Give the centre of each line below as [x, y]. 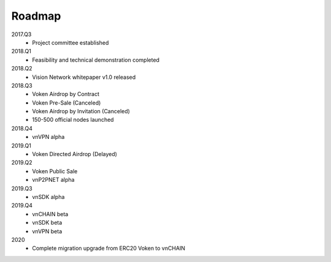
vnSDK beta [47, 223]
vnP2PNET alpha [53, 180]
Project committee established [70, 42]
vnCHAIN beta [50, 214]
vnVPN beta [47, 231]
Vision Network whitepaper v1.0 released [84, 77]
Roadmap [36, 16]
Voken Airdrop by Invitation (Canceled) [81, 111]
